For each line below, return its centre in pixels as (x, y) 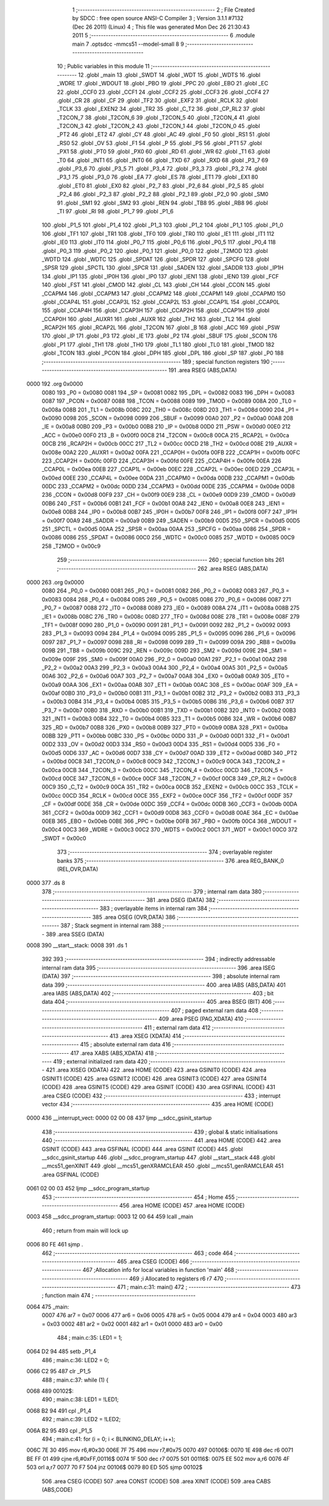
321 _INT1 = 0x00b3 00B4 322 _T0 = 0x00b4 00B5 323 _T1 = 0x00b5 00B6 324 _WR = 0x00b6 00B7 (169, 719)
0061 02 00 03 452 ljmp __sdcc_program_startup (88, 1188)
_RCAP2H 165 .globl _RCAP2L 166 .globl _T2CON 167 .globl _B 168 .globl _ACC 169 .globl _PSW (161, 328)
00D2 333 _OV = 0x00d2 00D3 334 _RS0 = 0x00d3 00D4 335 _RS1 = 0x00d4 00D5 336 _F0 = (161, 744)
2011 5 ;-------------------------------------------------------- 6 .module (164, 35)
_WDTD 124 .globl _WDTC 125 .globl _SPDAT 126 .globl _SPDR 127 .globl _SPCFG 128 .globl (155, 259)
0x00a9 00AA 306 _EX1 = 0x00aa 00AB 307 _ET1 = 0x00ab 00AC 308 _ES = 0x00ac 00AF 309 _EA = (170, 684)
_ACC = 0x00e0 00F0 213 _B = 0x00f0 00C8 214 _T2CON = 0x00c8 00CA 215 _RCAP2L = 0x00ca (165, 435)
